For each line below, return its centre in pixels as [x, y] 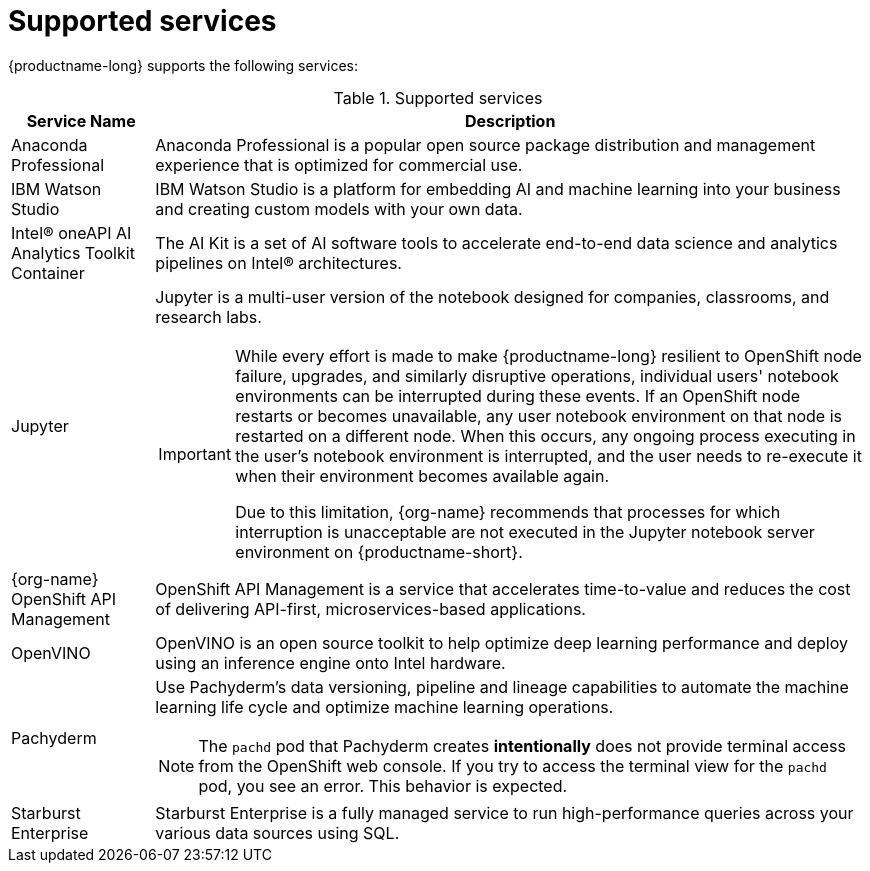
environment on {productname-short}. [379, 551]
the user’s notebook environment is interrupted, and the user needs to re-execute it [548, 455]
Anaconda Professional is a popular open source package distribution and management [485, 144]
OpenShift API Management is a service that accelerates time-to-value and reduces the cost [503, 588]
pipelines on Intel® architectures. [278, 262]
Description [510, 120]
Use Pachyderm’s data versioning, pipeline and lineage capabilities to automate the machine [502, 686]
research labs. [208, 316]
